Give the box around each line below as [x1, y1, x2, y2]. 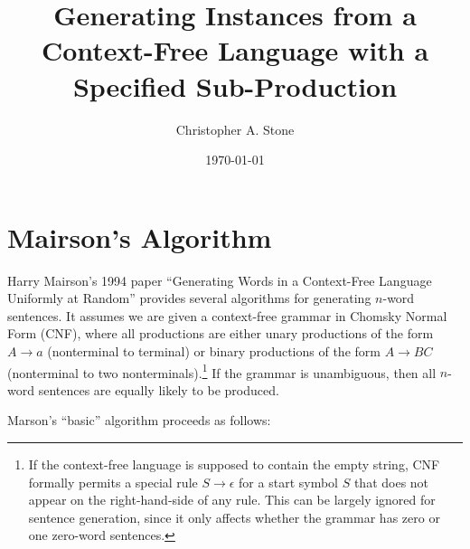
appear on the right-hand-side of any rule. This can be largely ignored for [28, 490, 436, 509]
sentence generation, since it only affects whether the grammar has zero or [28, 507, 440, 526]
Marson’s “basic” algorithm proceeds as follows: [7, 411, 271, 430]
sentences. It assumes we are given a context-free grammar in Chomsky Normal [7, 306, 447, 325]
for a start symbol [239, 472, 338, 491]
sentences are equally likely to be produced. [38, 380, 279, 399]
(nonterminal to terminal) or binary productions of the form [47, 342, 381, 360]
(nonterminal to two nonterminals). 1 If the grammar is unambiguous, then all [7, 360, 437, 382]
